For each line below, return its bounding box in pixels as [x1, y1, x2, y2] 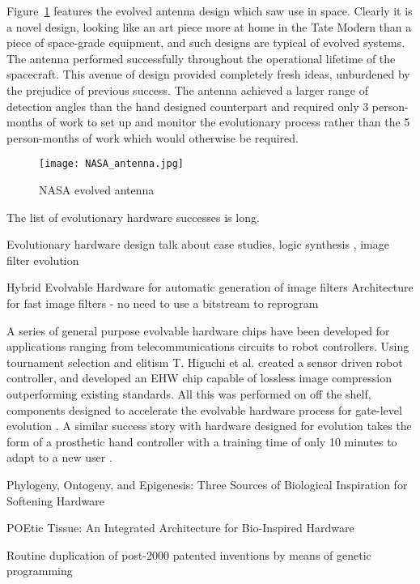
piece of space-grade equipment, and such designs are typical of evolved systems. [6, 34, 405, 51]
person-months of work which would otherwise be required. [6, 129, 299, 146]
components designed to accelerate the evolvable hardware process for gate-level [6, 401, 402, 418]
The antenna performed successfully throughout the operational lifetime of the [6, 49, 396, 66]
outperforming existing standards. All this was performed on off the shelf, [6, 385, 371, 402]
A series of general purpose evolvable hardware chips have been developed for [6, 322, 390, 339]
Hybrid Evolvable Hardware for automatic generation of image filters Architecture [6, 279, 414, 296]
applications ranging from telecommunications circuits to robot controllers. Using [6, 338, 409, 355]
